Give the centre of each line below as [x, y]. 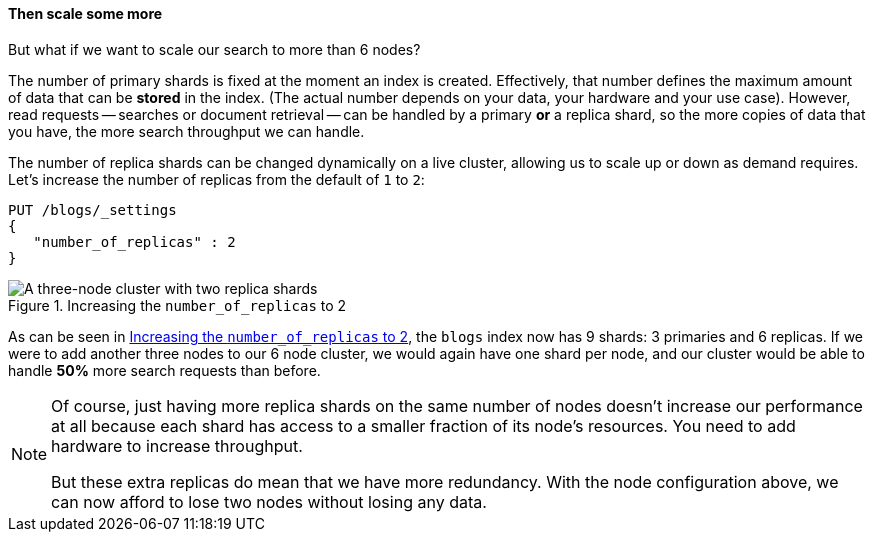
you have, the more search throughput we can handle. [186, 131]
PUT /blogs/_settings [92, 209]
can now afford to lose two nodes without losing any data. [269, 501]
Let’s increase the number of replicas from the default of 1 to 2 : [216, 179]
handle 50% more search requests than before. [164, 370]
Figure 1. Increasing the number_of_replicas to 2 [177, 305]
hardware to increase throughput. [177, 445]
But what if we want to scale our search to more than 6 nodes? [214, 49]
